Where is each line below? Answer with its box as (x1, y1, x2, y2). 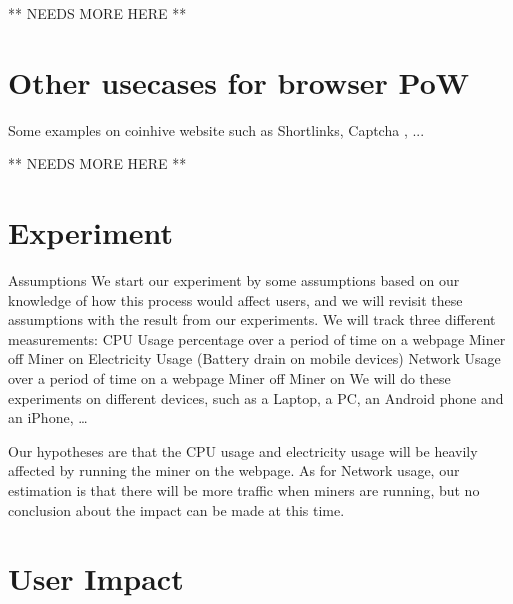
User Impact (8, 558, 184, 599)
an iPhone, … (8, 407, 88, 428)
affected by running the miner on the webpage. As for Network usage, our (8, 460, 460, 481)
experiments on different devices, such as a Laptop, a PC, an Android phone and (8, 387, 504, 408)
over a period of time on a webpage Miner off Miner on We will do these (8, 368, 451, 388)
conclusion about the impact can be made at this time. (8, 499, 345, 520)
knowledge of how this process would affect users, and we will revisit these (8, 289, 463, 310)
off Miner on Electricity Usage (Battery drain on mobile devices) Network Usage (8, 348, 501, 369)
